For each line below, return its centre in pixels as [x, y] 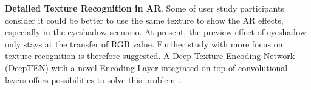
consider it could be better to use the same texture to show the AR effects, [144, 20]
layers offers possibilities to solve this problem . [94, 79]
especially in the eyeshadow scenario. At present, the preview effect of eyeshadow [155, 32]
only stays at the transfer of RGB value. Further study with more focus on [144, 43]
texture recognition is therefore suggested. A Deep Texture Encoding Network [150, 56]
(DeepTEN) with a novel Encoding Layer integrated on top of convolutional [146, 67]
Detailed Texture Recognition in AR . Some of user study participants [145, 8]
